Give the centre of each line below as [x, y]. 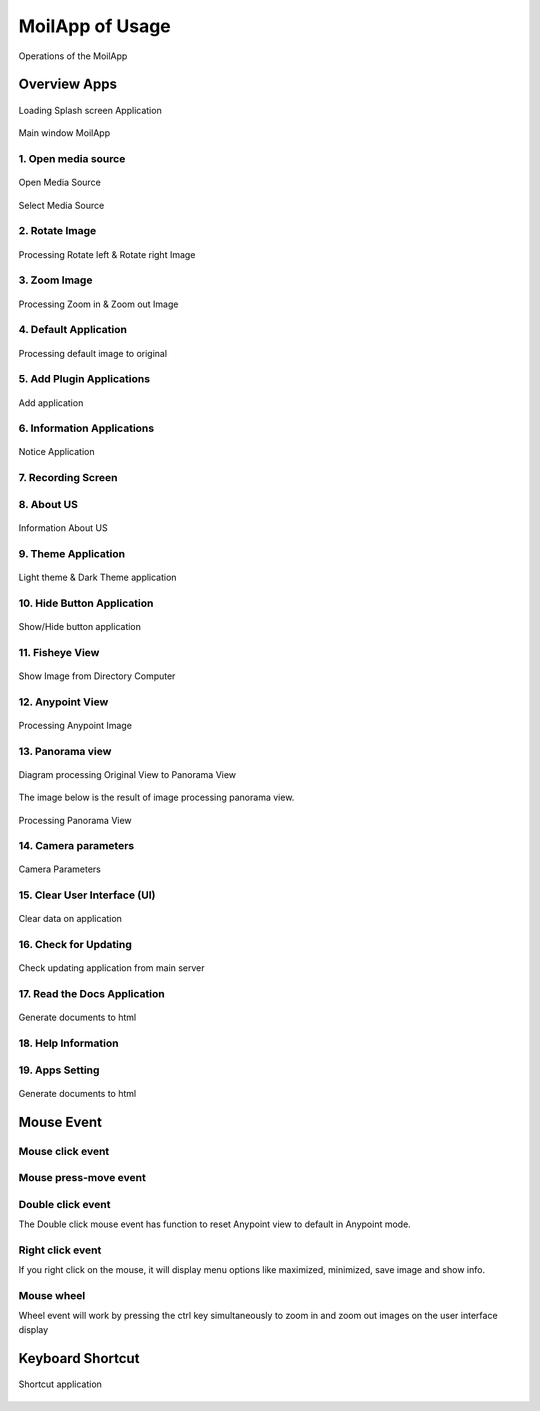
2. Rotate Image [57, 231]
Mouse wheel [52, 1296]
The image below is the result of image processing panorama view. [156, 797]
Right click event [60, 1250]
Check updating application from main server [111, 968]
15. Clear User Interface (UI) [87, 895]
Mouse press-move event [82, 1178]
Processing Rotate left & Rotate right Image [107, 254]
